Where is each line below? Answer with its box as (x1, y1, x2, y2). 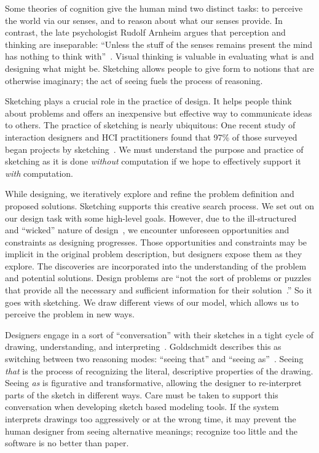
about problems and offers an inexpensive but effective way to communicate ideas (5, 106, 312, 119)
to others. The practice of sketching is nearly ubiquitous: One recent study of (5, 118, 296, 131)
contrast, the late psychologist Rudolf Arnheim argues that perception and (5, 26, 286, 39)
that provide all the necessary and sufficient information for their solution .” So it (5, 284, 312, 296)
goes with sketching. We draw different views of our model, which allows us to (5, 295, 299, 308)
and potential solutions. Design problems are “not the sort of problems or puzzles (5, 271, 312, 284)
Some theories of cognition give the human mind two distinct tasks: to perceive (5, 2, 303, 14)
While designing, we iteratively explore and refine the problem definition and (5, 187, 294, 200)
